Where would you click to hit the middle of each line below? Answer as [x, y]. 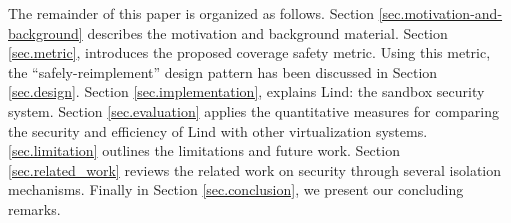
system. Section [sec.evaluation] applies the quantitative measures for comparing [253, 110]
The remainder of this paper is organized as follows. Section [191, 13]
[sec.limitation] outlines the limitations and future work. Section [204, 150]
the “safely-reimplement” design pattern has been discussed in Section [223, 71]
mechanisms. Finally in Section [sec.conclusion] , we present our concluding [236, 189]
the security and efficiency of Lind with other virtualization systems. [218, 130]
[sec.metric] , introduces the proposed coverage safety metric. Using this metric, [249, 52]
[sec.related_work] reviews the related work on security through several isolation [255, 169]
